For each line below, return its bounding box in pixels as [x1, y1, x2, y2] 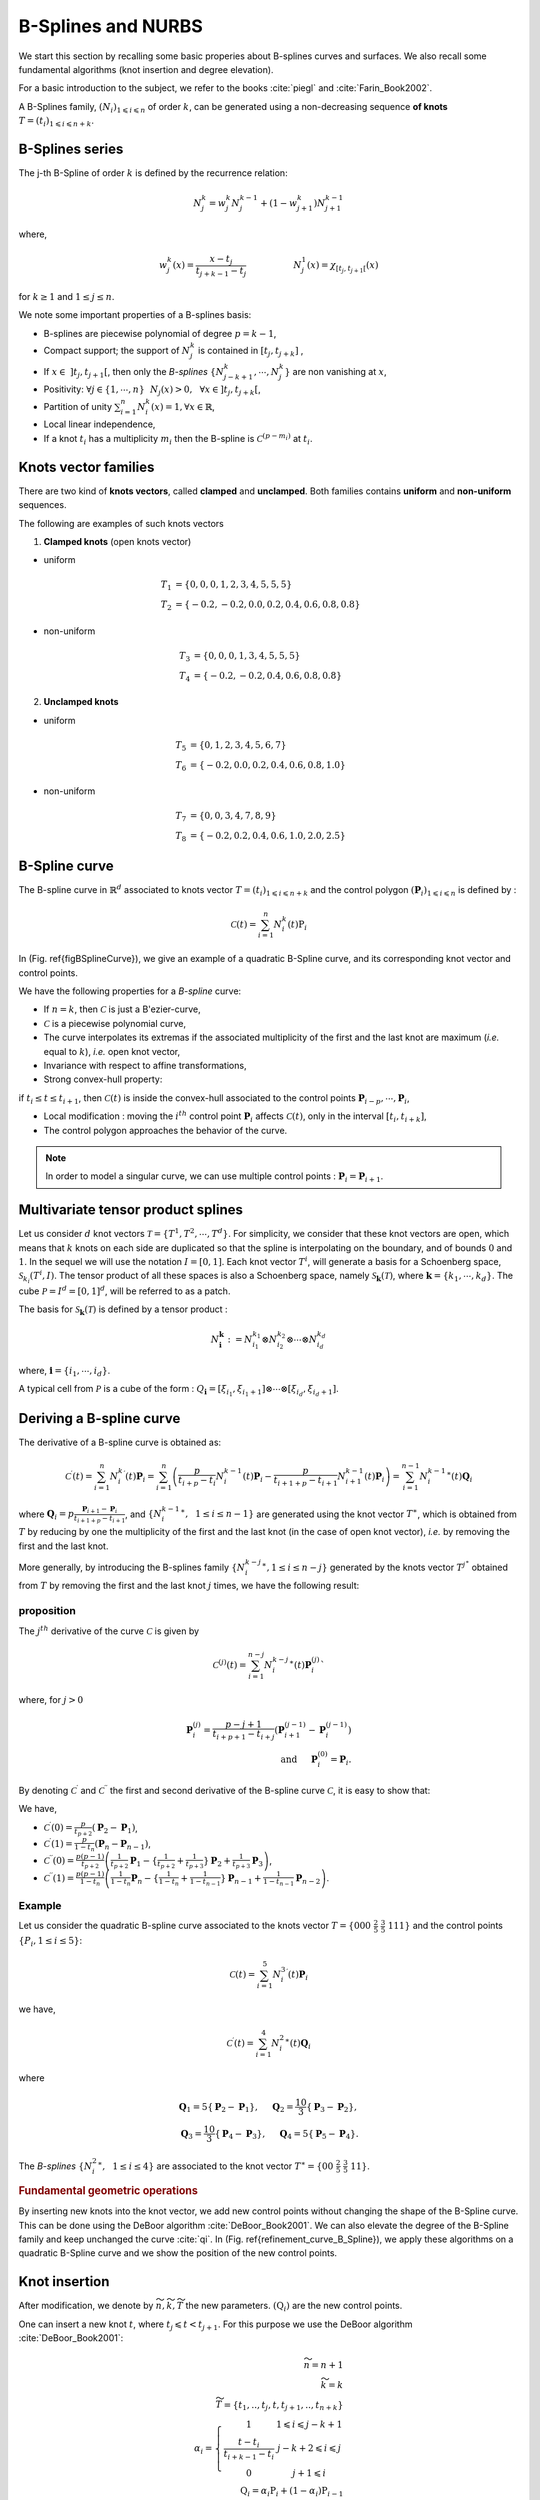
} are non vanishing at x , [284, 365, 387, 377]
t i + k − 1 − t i [223, 2448, 275, 2462]
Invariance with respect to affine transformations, [43, 1059, 247, 1071]
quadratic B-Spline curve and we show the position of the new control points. [18, 2247, 338, 2259]
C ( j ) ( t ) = [212, 1658, 247, 1670]
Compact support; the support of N [43, 345, 191, 357]
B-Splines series [18, 140, 124, 157]
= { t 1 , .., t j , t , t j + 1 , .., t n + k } [223, 2399, 344, 2413]
